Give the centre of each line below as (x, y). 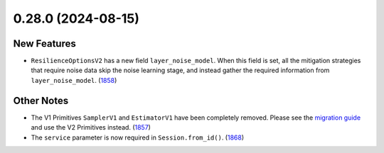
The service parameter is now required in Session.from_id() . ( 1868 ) (138, 137)
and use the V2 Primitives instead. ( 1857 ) (91, 127)
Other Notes (41, 100)
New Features (44, 44)
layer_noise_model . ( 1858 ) (74, 80)
